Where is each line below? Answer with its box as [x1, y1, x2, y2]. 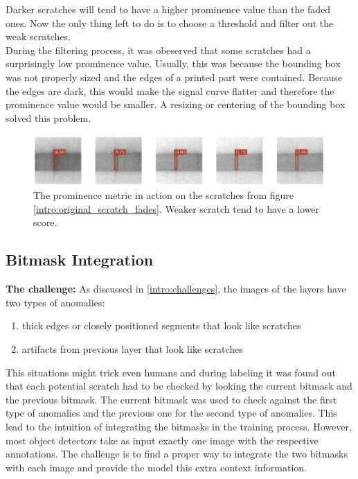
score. [33, 215, 57, 229]
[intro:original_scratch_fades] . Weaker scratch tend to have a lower [33, 201, 320, 216]
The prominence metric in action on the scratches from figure [33, 188, 294, 202]
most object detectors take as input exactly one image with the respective [6, 433, 319, 447]
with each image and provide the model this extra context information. [6, 460, 307, 474]
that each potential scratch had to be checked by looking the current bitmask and [6, 378, 352, 393]
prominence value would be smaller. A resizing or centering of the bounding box [6, 97, 346, 112]
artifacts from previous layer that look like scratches [21, 341, 243, 356]
